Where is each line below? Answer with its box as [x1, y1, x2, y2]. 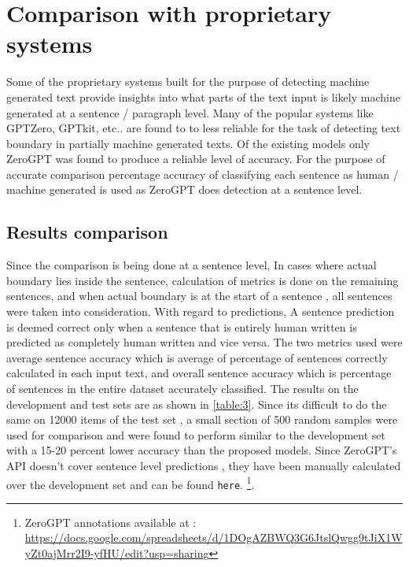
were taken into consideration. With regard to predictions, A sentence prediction [6, 303, 395, 320]
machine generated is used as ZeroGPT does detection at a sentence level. [6, 181, 363, 198]
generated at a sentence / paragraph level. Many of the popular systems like [6, 104, 374, 120]
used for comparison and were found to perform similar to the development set [6, 426, 385, 443]
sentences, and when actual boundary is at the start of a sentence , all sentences [6, 287, 392, 304]
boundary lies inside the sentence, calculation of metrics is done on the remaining [6, 272, 399, 288]
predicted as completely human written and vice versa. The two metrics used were [6, 334, 403, 350]
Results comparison [6, 220, 168, 244]
